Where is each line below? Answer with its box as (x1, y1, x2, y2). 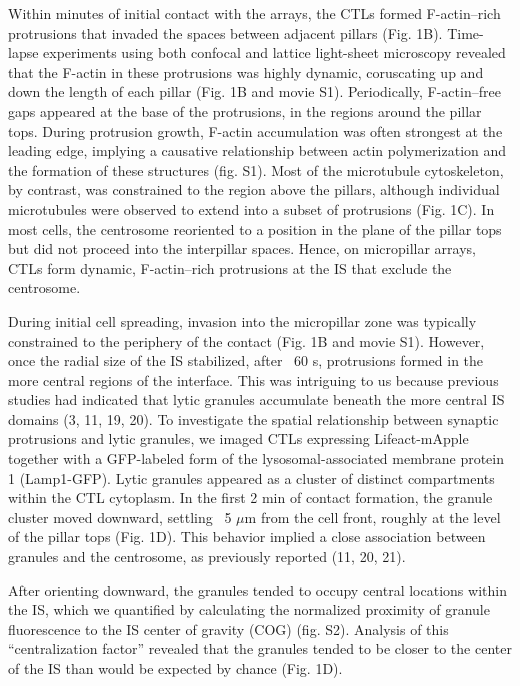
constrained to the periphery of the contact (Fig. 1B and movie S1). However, (8, 330, 485, 351)
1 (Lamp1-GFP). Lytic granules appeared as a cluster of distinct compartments (8, 467, 495, 488)
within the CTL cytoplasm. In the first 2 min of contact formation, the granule (8, 487, 493, 508)
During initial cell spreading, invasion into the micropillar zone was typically (8, 310, 477, 331)
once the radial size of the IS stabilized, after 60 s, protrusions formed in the (8, 350, 484, 371)
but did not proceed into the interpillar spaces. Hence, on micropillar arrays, (8, 238, 476, 259)
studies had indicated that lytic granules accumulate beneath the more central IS (8, 389, 505, 410)
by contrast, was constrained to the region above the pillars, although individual (8, 179, 500, 200)
